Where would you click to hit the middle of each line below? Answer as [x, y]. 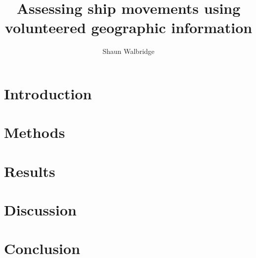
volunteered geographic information [128, 27]
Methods [35, 132]
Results [30, 171]
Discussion [40, 210]
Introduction [48, 93]
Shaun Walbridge [128, 51]
